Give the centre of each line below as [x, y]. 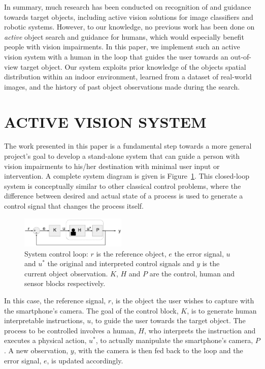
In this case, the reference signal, [55, 300]
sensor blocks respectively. [65, 283]
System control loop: [56, 253]
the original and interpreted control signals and [121, 263]
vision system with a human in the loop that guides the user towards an [116, 56]
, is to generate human [222, 310]
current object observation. [66, 273]
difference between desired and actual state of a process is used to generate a [124, 196]
